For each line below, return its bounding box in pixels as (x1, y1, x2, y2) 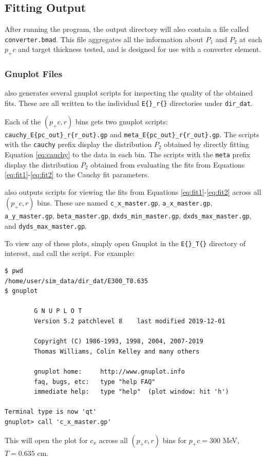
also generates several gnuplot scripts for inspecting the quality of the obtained (5, 87, 253, 98)
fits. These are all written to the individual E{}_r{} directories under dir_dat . (5, 98, 253, 108)
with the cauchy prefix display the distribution (5, 139, 152, 150)
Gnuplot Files (5, 67, 63, 80)
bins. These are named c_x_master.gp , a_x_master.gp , (37, 197, 213, 208)
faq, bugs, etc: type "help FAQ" (34, 378, 156, 385)
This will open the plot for (5, 434, 88, 445)
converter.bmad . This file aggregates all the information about (5, 33, 203, 44)
